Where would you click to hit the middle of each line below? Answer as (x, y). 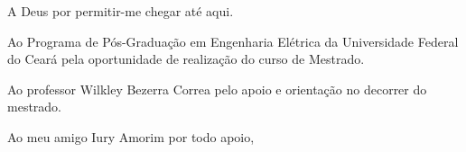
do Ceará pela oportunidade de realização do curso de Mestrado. (186, 59)
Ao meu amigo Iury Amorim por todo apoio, (131, 136)
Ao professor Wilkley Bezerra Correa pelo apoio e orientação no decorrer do (217, 89)
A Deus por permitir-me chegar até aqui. (121, 11)
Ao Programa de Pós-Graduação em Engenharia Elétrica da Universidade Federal (233, 41)
